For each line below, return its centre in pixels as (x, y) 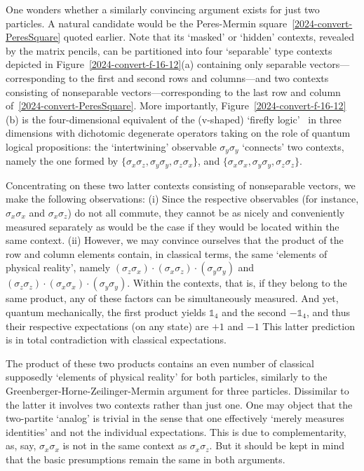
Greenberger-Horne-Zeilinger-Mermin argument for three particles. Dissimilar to (177, 390)
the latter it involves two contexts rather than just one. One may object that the (179, 404)
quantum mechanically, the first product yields (106, 312)
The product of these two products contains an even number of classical (160, 363)
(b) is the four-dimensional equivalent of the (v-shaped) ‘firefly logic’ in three (174, 119)
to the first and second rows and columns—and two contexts (199, 77)
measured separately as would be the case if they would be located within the (173, 226)
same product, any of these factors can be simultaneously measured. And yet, (172, 298)
